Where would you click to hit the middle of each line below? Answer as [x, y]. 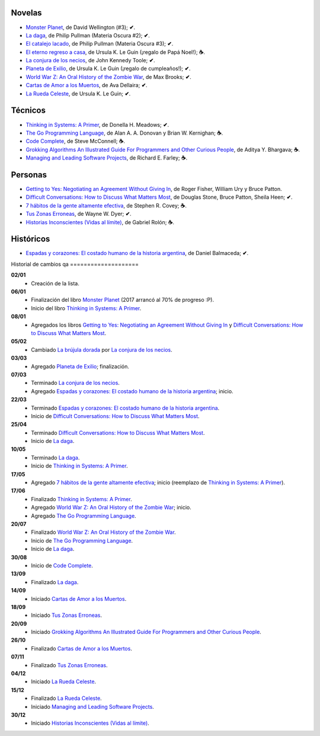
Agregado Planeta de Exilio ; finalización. [80, 366]
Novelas [26, 13]
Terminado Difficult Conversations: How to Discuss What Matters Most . [118, 432]
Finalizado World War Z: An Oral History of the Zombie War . [103, 532]
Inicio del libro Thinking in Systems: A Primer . [86, 308]
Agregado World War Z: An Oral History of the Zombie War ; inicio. [111, 508]
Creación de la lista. [55, 283]
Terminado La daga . [55, 457]
